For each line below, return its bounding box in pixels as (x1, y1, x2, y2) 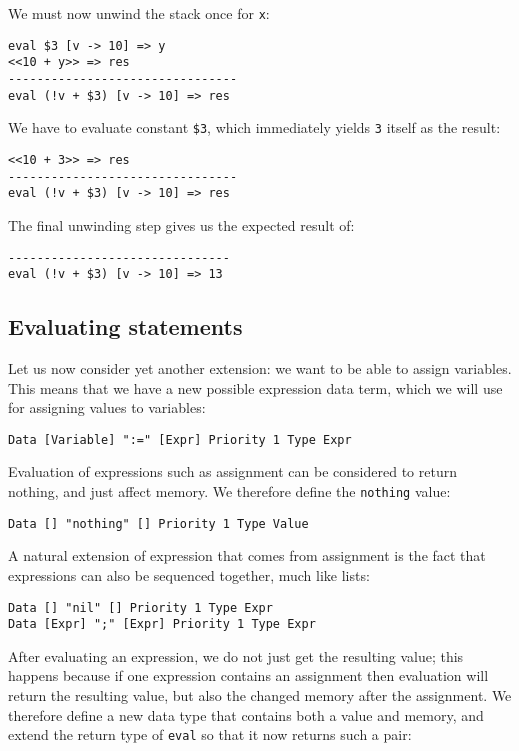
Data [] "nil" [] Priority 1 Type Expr (8, 600, 273, 615)
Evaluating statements (8, 311, 243, 342)
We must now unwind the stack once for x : (8, 3, 270, 23)
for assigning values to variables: (8, 397, 206, 418)
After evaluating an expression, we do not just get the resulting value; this (8, 645, 464, 666)
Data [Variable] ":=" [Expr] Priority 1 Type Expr (8, 432, 352, 447)
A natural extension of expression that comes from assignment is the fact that (8, 545, 486, 566)
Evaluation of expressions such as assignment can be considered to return (8, 461, 457, 482)
